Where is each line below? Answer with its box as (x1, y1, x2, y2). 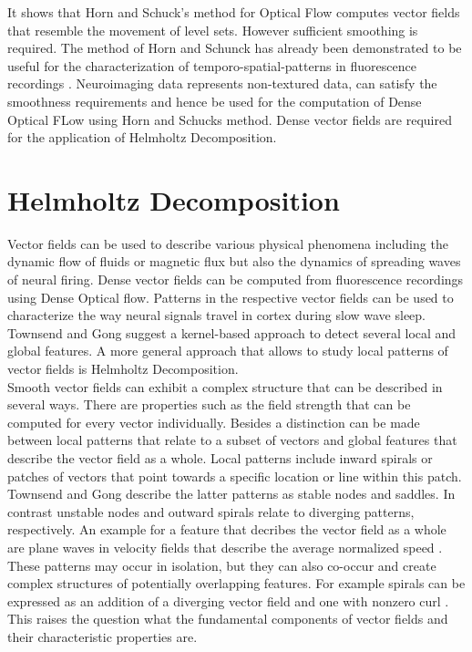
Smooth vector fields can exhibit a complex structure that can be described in (7, 377, 443, 396)
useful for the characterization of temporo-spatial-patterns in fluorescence (7, 56, 416, 75)
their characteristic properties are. (7, 626, 198, 646)
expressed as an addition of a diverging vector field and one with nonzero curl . (7, 591, 449, 610)
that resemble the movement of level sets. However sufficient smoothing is (7, 20, 418, 39)
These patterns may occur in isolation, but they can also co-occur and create (7, 555, 436, 574)
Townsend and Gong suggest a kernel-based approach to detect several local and (7, 323, 457, 342)
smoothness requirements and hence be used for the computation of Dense (7, 91, 422, 110)
